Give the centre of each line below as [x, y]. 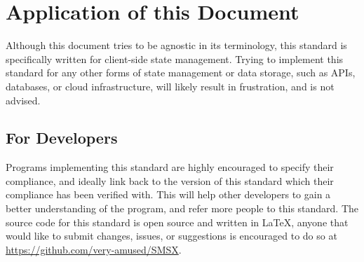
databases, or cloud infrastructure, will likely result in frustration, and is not [170, 86]
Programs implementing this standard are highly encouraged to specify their [170, 167]
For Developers [62, 138]
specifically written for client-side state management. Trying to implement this [175, 58]
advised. [23, 100]
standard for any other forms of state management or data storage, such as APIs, [181, 73]
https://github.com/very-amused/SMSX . [94, 249]
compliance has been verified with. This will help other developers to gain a [168, 194]
